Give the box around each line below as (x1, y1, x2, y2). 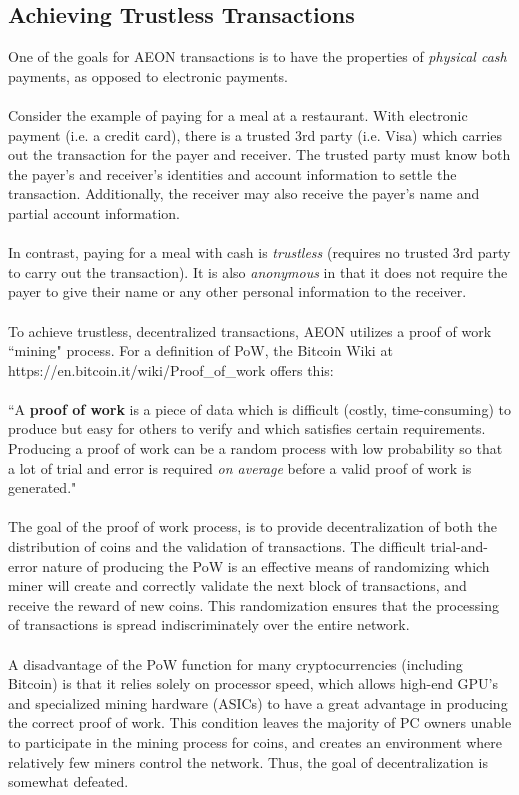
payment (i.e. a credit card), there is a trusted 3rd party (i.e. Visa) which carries (8, 124, 503, 145)
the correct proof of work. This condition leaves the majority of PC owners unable (8, 712, 512, 733)
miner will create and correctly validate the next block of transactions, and (8, 575, 467, 596)
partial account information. (8, 202, 181, 223)
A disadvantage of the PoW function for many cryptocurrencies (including (8, 653, 463, 674)
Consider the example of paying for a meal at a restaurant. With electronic (8, 104, 468, 125)
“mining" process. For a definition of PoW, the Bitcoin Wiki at (8, 340, 393, 361)
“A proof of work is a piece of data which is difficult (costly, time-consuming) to (8, 398, 511, 419)
